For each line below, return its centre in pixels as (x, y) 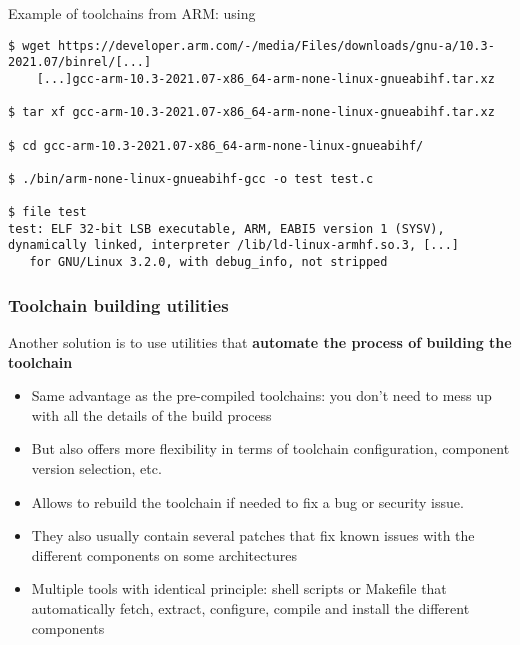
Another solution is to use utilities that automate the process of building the (260, 342)
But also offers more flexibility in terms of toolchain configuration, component (270, 448)
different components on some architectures (164, 554)
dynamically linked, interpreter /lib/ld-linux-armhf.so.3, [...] (234, 245)
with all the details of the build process (151, 414)
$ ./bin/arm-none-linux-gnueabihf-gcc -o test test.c (191, 178)
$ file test (47, 212)
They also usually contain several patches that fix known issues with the (253, 535)
